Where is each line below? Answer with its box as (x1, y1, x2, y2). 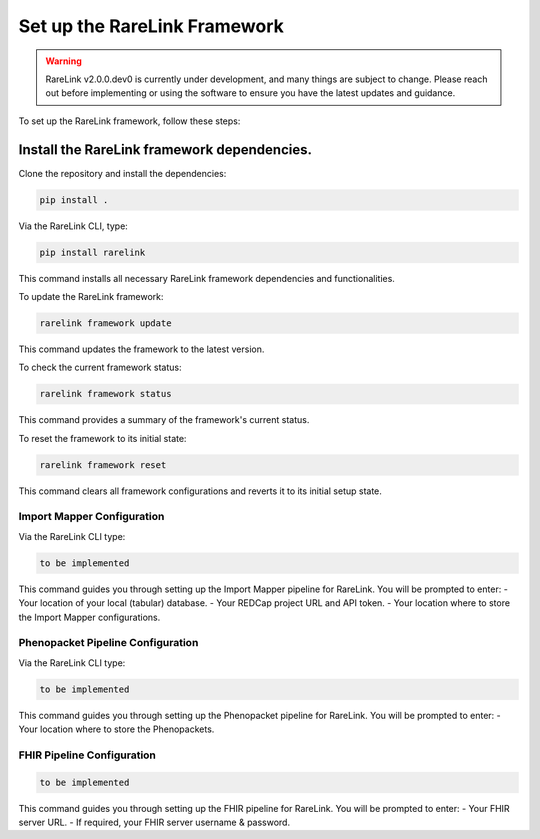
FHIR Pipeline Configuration (18, 748, 157, 762)
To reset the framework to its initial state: (18, 432, 187, 444)
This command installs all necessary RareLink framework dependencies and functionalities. (18, 272, 395, 284)
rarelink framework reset (39, 459, 167, 470)
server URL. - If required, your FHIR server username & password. (18, 816, 290, 828)
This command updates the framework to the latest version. (18, 343, 265, 355)
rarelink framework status (39, 388, 172, 400)
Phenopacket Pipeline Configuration (18, 636, 199, 650)
